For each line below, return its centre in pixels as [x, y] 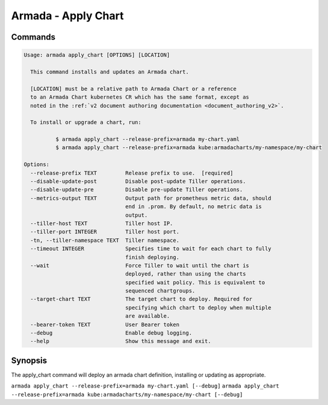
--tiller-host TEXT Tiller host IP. [102, 223]
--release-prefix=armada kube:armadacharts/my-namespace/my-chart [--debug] [127, 394]
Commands [33, 37]
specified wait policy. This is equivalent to [195, 282]
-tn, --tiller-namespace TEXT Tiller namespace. [105, 240]
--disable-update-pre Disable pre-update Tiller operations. [137, 190]
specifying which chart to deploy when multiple [199, 308]
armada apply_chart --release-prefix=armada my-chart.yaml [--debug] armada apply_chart [145, 386]
